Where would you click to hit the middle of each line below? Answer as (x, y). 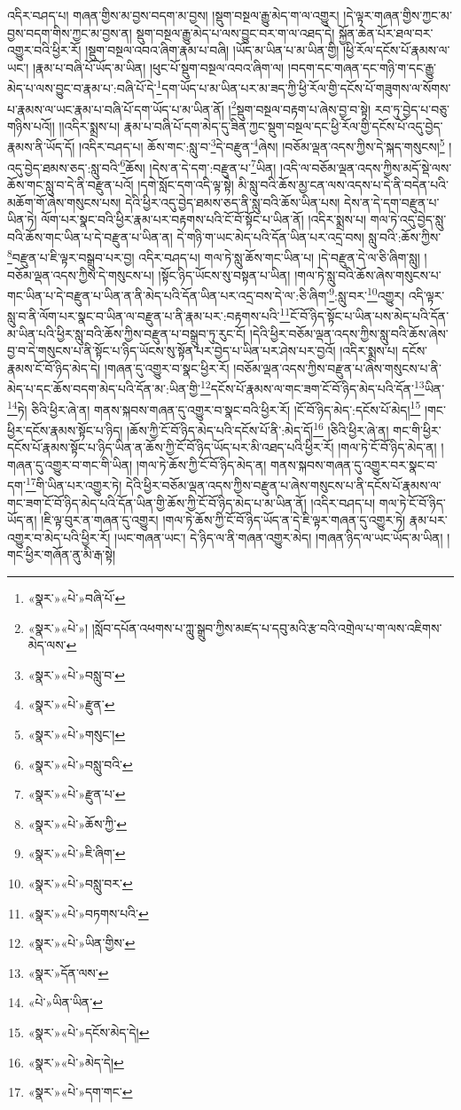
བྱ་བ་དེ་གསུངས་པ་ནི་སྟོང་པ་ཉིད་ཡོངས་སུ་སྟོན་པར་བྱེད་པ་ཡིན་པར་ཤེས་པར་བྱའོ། (172, 351)
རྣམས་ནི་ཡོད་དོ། (41, 147)
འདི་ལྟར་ (426, 295)
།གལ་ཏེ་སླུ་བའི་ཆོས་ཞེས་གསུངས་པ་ (368, 274)
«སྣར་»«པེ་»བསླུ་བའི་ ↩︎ (80, 764)
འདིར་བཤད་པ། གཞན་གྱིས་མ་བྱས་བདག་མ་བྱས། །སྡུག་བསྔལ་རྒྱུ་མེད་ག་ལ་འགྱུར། (173, 15)
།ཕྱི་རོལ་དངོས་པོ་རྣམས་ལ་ (397, 50)
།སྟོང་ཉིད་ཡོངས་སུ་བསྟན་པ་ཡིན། (224, 274)
